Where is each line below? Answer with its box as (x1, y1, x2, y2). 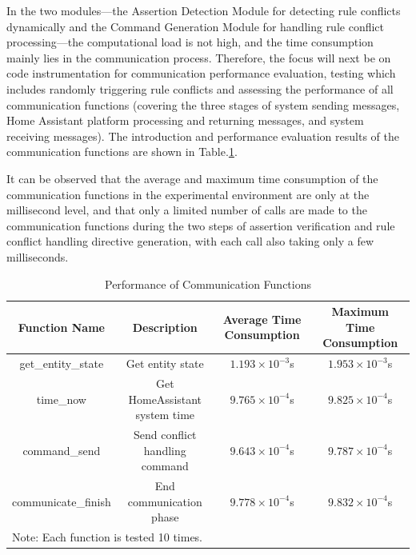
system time (135, 406, 195, 423)
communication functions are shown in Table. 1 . (6, 143, 238, 160)
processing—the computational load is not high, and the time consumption (6, 34, 374, 50)
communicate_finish (12, 493, 111, 509)
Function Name (18, 318, 105, 335)
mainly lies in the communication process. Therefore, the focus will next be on (6, 49, 391, 66)
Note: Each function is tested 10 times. (12, 529, 203, 545)
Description (132, 318, 198, 335)
